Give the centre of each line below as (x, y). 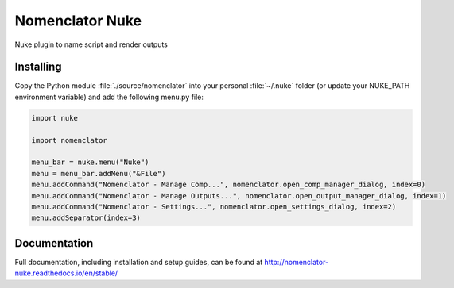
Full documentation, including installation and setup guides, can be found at (139, 262)
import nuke (55, 118)
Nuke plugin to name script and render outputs (91, 44)
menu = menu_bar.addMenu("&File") (99, 173)
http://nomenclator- (297, 262)
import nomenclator (69, 140)
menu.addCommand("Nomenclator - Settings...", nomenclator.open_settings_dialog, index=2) (214, 207)
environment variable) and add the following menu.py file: (109, 97)
